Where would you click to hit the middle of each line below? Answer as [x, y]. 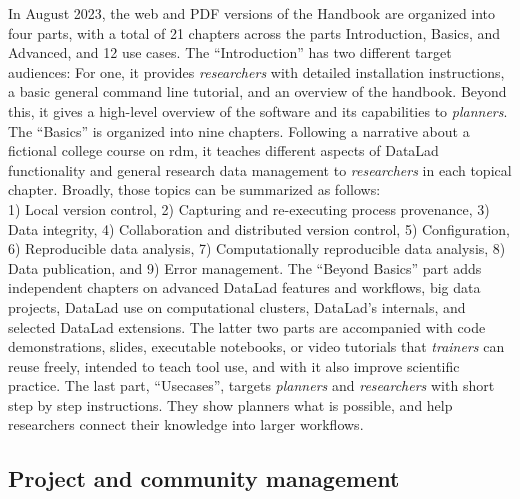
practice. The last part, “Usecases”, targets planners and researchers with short [251, 385]
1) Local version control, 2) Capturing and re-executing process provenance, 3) [249, 208]
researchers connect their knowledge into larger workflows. [186, 424]
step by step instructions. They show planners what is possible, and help [230, 404]
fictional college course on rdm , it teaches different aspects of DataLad [223, 150]
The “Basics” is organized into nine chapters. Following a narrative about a [239, 130]
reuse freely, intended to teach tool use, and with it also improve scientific [234, 365]
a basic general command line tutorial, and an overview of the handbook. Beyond [257, 91]
